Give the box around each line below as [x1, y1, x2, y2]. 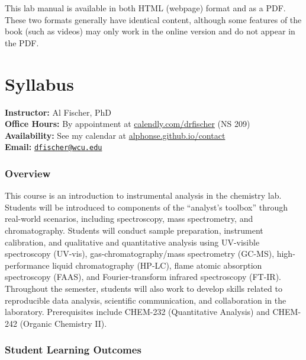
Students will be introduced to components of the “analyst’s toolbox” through [5, 200, 288, 213]
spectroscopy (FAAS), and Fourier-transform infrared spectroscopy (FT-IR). [5, 270, 282, 283]
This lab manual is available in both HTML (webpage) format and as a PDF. [5, 2, 286, 14]
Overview [5, 165, 51, 180]
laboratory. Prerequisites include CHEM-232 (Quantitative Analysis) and [5, 305, 270, 318]
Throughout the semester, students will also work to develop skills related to [5, 282, 282, 294]
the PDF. [5, 36, 39, 49]
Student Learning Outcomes [5, 342, 141, 357]
